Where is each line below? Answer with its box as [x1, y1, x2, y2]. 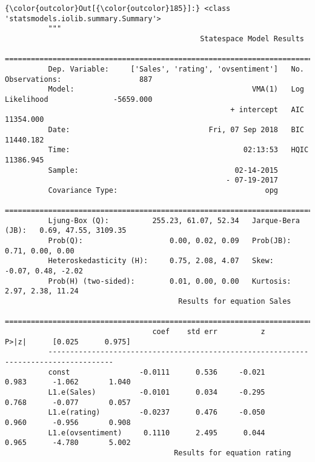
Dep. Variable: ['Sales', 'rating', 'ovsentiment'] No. [48, 64, 304, 73]
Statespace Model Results [200, 34, 304, 43]
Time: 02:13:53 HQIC [48, 146, 309, 155]
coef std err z [152, 327, 265, 336]
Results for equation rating [174, 448, 291, 457]
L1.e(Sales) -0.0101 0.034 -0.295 [48, 387, 265, 397]
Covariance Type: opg [48, 186, 279, 195]
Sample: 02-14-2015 [48, 166, 279, 175]
